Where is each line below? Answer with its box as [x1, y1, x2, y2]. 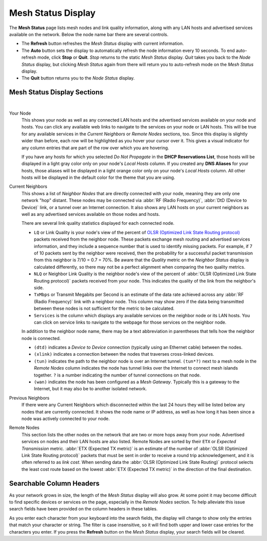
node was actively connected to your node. [21, 416, 110, 421]
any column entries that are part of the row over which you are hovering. [21, 145, 169, 151]
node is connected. [21, 335, 61, 341]
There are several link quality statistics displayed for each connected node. [21, 220, 175, 226]
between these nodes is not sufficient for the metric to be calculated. [34, 305, 175, 311]
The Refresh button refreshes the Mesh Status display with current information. [21, 41, 184, 46]
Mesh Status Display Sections [9, 88, 103, 96]
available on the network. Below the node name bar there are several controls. [9, 31, 169, 37]
